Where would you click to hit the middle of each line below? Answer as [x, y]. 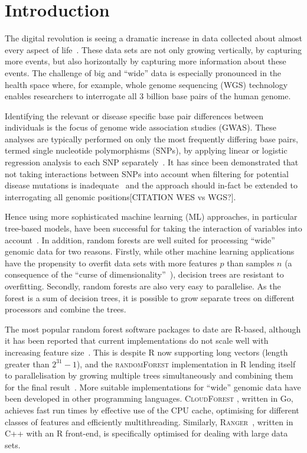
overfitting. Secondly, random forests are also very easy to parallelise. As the [143, 286]
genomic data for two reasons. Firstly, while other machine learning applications [150, 251]
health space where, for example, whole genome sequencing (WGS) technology [146, 84]
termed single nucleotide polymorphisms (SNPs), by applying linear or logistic [146, 150]
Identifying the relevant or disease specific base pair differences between [134, 115]
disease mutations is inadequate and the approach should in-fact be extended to [151, 185]
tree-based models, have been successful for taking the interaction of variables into [153, 228]
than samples [251, 263]
